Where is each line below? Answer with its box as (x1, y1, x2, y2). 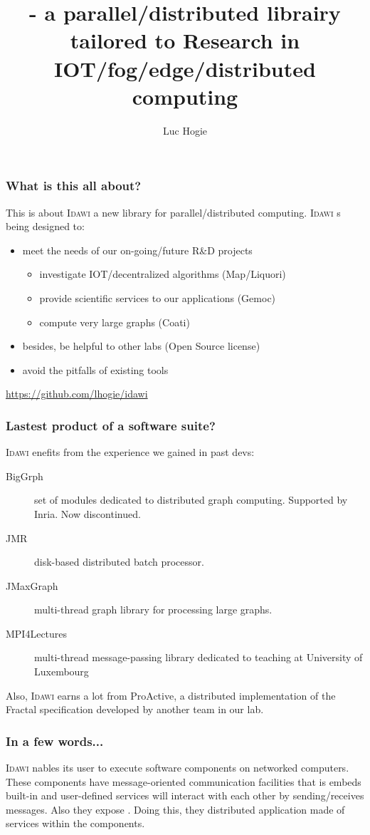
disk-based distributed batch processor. (34, 554, 204, 569)
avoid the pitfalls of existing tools (22, 362, 169, 377)
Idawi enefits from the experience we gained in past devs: (6, 445, 255, 460)
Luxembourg (34, 664, 89, 679)
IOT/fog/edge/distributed (54, 53, 316, 83)
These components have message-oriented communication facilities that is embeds (6, 774, 361, 789)
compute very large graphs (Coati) (39, 314, 190, 329)
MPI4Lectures (6, 626, 68, 640)
